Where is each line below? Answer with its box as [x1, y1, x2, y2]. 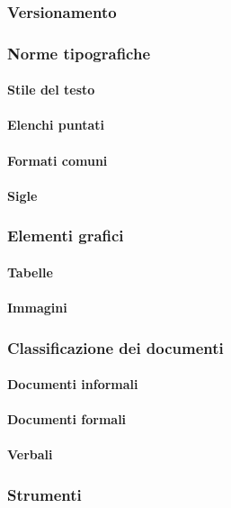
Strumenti [7, 483, 82, 505]
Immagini [7, 298, 67, 317]
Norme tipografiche [7, 41, 151, 64]
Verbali [7, 445, 53, 464]
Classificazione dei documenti [7, 336, 224, 358]
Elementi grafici [7, 224, 124, 247]
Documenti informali [7, 375, 138, 394]
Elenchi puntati [7, 115, 105, 134]
